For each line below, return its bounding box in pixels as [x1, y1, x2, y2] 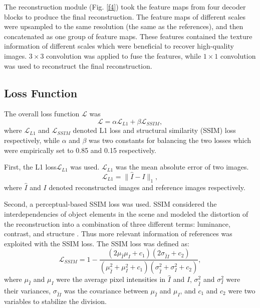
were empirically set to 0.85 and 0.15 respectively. [4, 144, 156, 155]
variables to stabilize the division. [4, 295, 107, 306]
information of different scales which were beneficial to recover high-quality [4, 41, 234, 51]
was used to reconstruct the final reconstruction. [4, 60, 152, 71]
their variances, [4, 285, 51, 295]
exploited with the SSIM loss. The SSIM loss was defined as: [4, 238, 189, 248]
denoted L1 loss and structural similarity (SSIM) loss [73, 125, 236, 135]
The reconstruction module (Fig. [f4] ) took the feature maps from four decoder [4, 2, 246, 12]
